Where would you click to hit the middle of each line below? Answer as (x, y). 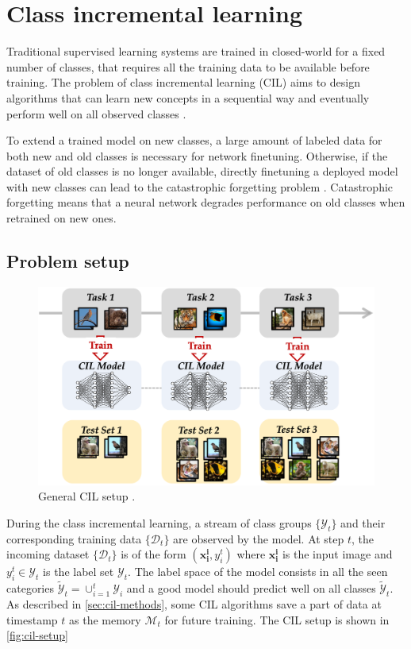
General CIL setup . (87, 496)
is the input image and (337, 554)
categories (30, 588)
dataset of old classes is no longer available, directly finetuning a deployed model (202, 171)
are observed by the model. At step (259, 538)
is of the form (154, 554)
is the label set (79, 572)
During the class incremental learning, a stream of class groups (159, 522)
